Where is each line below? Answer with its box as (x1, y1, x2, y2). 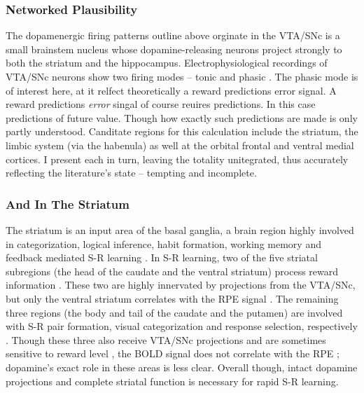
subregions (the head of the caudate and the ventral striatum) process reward (6, 263, 339, 278)
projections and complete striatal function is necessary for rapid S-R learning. (6, 373, 339, 388)
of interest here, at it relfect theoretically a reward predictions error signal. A (6, 83, 337, 97)
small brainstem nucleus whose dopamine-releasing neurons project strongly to (6, 41, 342, 56)
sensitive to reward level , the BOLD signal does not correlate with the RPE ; (6, 346, 339, 361)
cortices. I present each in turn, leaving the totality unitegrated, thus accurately (6, 151, 349, 166)
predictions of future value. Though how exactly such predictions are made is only (6, 110, 358, 125)
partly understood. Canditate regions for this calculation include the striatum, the (6, 124, 358, 139)
